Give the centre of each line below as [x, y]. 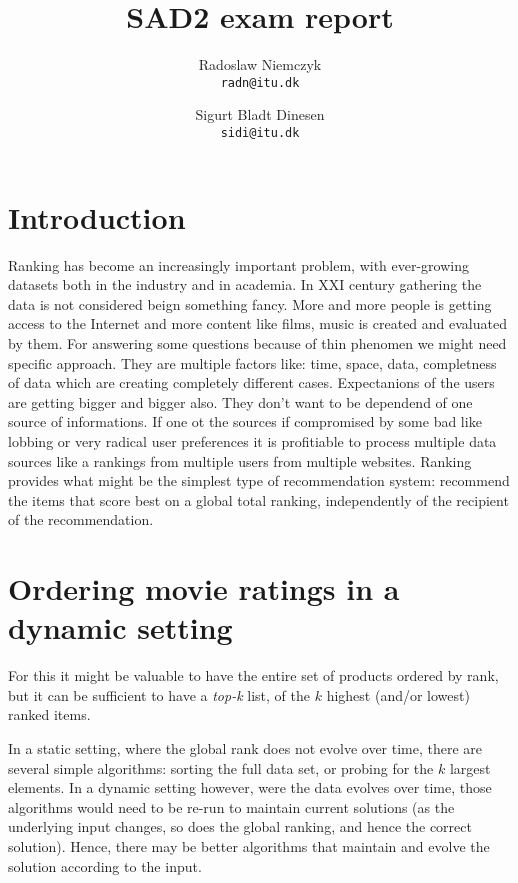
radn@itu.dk [260, 82]
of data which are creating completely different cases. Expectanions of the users [251, 382]
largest [470, 767]
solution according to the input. [105, 865]
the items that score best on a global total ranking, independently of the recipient [258, 499]
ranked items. [49, 714]
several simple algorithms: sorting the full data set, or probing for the [221, 767]
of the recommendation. [81, 519]
